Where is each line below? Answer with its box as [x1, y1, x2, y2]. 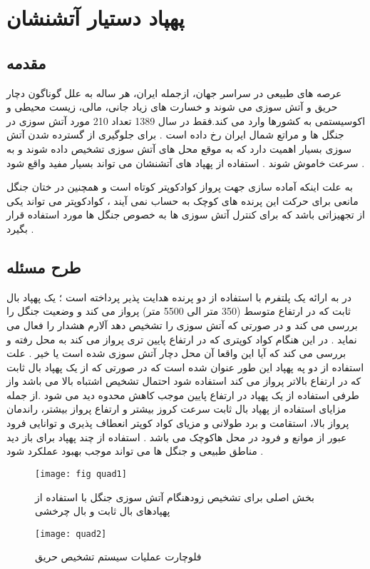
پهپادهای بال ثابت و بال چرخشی [35, 503, 170, 518]
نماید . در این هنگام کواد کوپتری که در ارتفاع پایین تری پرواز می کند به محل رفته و [6, 331, 357, 346]
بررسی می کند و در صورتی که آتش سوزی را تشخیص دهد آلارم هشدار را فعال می [6, 317, 358, 332]
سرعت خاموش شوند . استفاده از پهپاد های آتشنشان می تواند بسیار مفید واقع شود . [6, 155, 365, 170]
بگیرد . [6, 221, 34, 236]
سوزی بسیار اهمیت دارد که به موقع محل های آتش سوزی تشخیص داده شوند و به [6, 141, 352, 156]
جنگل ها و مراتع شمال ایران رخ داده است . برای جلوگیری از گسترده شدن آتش [6, 127, 344, 142]
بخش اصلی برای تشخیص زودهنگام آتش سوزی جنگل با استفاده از [35, 489, 314, 504]
